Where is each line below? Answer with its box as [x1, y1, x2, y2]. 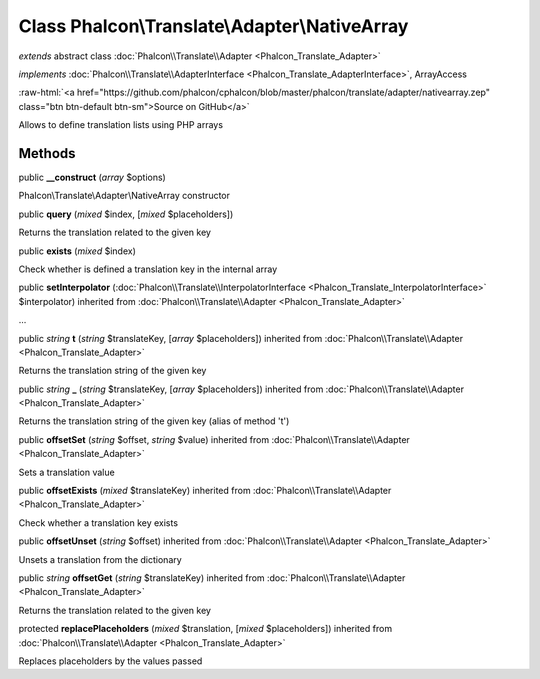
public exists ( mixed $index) [18, 245, 137, 257]
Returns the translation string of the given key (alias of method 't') [18, 415, 290, 427]
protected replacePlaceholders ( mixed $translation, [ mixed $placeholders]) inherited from [18, 623, 393, 635]
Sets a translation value [18, 466, 115, 478]
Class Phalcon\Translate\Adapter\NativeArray [18, 15, 409, 37]
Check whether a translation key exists [18, 516, 179, 529]
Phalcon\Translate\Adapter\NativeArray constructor [18, 190, 230, 202]
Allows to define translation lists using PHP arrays [18, 119, 224, 131]
